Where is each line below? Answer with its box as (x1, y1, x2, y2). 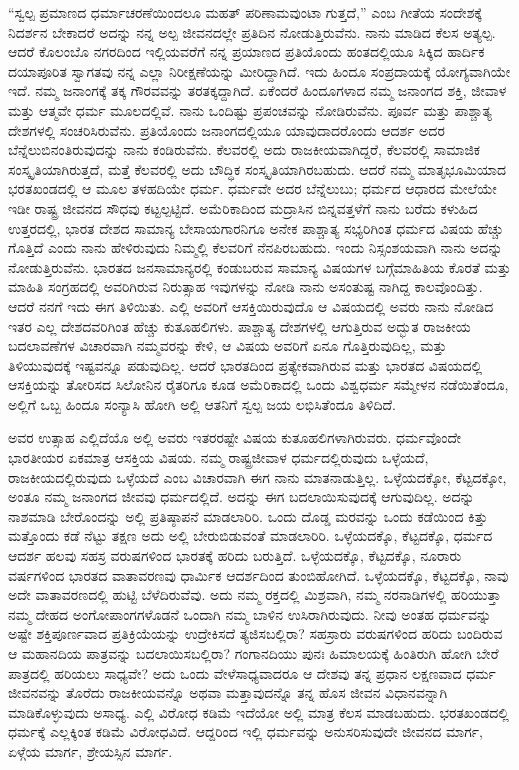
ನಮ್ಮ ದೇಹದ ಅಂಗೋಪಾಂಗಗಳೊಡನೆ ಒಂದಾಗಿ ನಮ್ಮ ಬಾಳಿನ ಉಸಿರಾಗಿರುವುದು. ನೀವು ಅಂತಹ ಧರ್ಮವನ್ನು (8, 603, 492, 624)
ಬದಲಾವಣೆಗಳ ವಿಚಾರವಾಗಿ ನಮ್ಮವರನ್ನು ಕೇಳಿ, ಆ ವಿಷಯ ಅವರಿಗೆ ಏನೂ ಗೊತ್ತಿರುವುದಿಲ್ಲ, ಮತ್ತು (8, 335, 447, 356)
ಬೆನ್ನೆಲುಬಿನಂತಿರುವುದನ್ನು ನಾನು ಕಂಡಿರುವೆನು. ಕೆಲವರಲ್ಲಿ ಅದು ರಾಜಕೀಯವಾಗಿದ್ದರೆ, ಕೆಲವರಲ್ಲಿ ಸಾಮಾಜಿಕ (8, 139, 481, 160)
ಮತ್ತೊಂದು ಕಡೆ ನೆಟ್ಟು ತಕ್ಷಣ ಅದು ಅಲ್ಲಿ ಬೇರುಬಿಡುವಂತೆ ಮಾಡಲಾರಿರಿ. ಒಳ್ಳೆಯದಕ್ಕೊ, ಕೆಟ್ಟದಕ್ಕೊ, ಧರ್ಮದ (8, 525, 493, 546)
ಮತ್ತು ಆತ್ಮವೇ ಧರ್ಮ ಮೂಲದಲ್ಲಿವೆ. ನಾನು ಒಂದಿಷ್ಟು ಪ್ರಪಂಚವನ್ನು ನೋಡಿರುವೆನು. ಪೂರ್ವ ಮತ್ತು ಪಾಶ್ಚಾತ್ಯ (8, 99, 492, 120)
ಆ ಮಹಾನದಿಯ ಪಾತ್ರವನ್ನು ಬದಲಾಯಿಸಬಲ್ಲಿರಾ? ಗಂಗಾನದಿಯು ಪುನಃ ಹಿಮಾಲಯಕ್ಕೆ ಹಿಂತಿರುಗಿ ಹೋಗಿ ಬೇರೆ (8, 643, 499, 663)
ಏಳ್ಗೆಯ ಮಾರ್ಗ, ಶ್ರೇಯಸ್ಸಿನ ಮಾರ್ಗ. (8, 740, 173, 761)
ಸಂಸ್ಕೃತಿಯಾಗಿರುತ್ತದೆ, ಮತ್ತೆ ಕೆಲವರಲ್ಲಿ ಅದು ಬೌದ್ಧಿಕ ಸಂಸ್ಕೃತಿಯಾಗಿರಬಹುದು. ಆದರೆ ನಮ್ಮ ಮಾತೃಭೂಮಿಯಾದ (8, 158, 506, 179)
